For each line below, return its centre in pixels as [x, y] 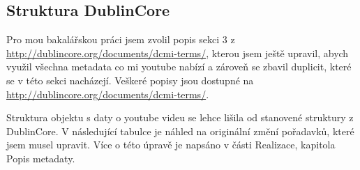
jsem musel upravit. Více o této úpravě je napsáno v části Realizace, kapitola [171, 145]
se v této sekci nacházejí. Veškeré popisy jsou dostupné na [130, 80]
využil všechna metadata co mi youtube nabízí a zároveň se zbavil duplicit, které [179, 67]
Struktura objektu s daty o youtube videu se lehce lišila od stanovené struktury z [180, 117]
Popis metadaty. [41, 158]
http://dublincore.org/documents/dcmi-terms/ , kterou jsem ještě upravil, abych [178, 53]
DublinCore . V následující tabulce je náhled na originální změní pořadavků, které [180, 131]
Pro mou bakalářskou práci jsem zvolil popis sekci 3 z [121, 39]
